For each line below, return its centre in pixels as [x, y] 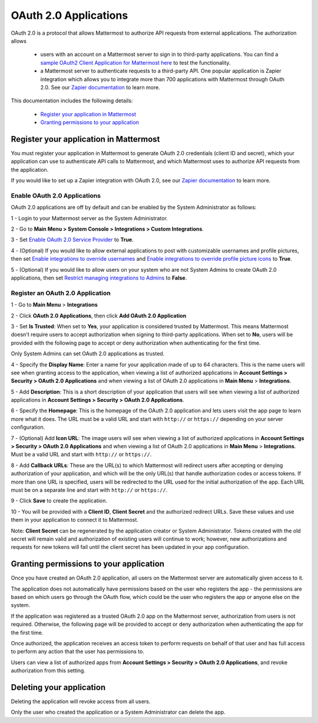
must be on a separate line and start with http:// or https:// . [89, 490]
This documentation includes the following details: [72, 101]
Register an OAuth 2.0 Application [61, 293]
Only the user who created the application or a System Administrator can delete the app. [118, 712]
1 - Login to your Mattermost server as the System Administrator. [89, 218]
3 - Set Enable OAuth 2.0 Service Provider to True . [72, 240]
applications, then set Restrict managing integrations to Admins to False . [99, 278]
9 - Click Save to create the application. [59, 501]
